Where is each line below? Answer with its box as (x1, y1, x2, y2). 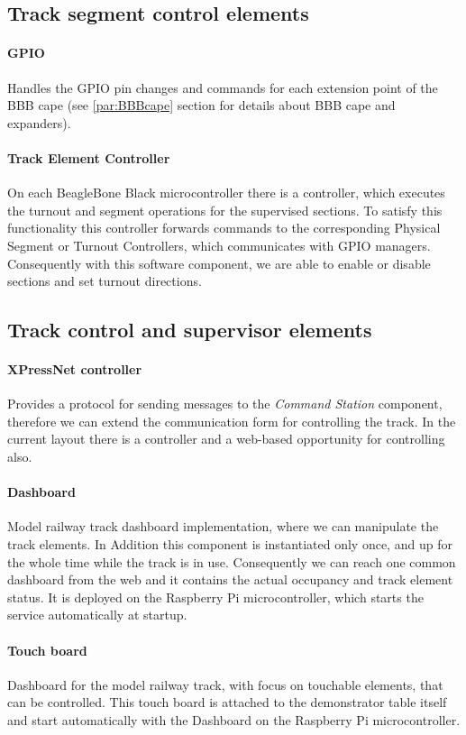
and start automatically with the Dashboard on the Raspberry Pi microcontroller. (7, 711, 461, 730)
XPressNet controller (7, 360, 142, 379)
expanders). (7, 113, 71, 132)
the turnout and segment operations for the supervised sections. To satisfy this (7, 200, 443, 219)
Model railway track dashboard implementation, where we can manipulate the (7, 517, 439, 536)
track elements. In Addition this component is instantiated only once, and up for (7, 535, 452, 554)
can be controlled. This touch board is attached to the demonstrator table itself (7, 693, 447, 712)
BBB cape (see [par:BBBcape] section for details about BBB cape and (7, 96, 396, 115)
